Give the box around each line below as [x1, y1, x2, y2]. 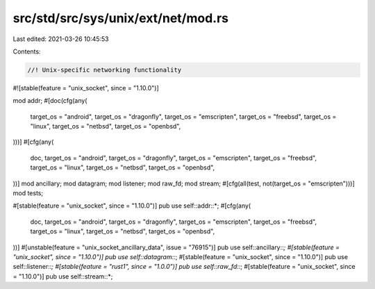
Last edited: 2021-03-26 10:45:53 [12, 35, 109, 43]
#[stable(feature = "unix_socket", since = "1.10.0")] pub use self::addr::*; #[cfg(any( [12, 201, 251, 210]
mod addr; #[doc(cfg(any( [12, 97, 87, 105]
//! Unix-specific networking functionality [27, 66, 182, 74]
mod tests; [12, 189, 44, 197]
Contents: [12, 47, 41, 56]
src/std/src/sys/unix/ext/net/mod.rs [12, 10, 229, 26]
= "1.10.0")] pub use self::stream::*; [12, 272, 113, 281]
